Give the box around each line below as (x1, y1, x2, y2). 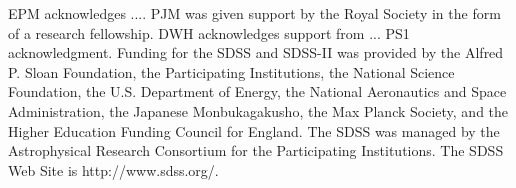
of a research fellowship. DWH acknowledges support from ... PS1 (8, 22, 410, 43)
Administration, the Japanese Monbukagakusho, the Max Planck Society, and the (8, 100, 509, 121)
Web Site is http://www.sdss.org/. (8, 159, 219, 180)
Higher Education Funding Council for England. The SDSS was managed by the (8, 120, 500, 141)
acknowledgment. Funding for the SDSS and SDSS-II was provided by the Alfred (8, 42, 504, 63)
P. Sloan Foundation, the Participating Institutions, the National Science (8, 61, 455, 82)
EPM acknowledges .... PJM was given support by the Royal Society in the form (8, 3, 501, 23)
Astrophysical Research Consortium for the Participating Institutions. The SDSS (8, 140, 504, 161)
